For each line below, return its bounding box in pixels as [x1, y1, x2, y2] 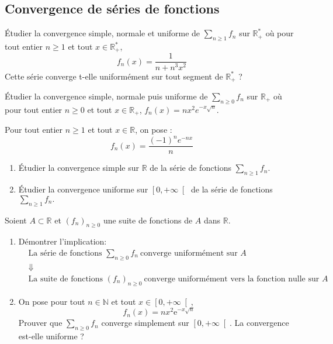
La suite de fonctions [28, 274, 103, 283]
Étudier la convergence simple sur [18, 161, 139, 174]
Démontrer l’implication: [18, 235, 107, 247]
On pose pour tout [18, 295, 85, 307]
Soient [5, 214, 27, 226]
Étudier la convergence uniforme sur [18, 183, 148, 195]
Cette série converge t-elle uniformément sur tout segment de [5, 70, 223, 82]
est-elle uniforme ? [18, 329, 84, 342]
